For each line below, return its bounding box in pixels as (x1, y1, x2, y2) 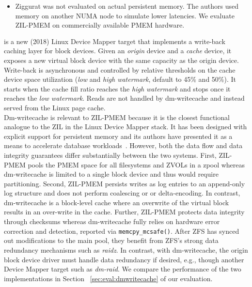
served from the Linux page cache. (4, 102, 106, 112)
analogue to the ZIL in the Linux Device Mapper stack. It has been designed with (4, 121, 247, 132)
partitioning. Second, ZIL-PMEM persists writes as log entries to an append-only (4, 178, 245, 188)
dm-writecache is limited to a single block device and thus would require (4, 169, 219, 179)
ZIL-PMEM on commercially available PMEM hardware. (15, 20, 185, 30)
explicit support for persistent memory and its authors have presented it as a (4, 131, 233, 141)
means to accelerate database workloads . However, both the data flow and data (4, 140, 243, 151)
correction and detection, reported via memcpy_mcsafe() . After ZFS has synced (4, 226, 239, 236)
